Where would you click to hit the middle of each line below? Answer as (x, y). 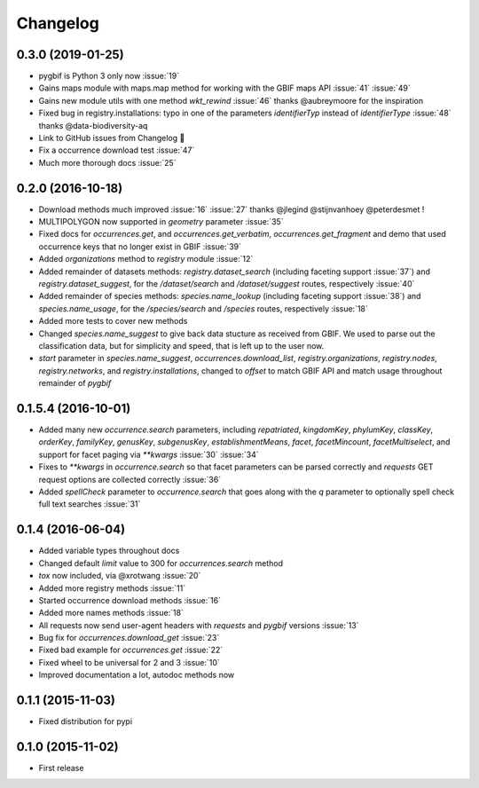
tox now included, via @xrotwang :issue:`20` (120, 576)
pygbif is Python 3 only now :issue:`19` (109, 76)
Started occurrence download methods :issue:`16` (130, 600)
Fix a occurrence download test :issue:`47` (117, 150)
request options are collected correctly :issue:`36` (130, 479)
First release (61, 768)
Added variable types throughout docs (109, 551)
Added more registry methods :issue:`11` (112, 588)
